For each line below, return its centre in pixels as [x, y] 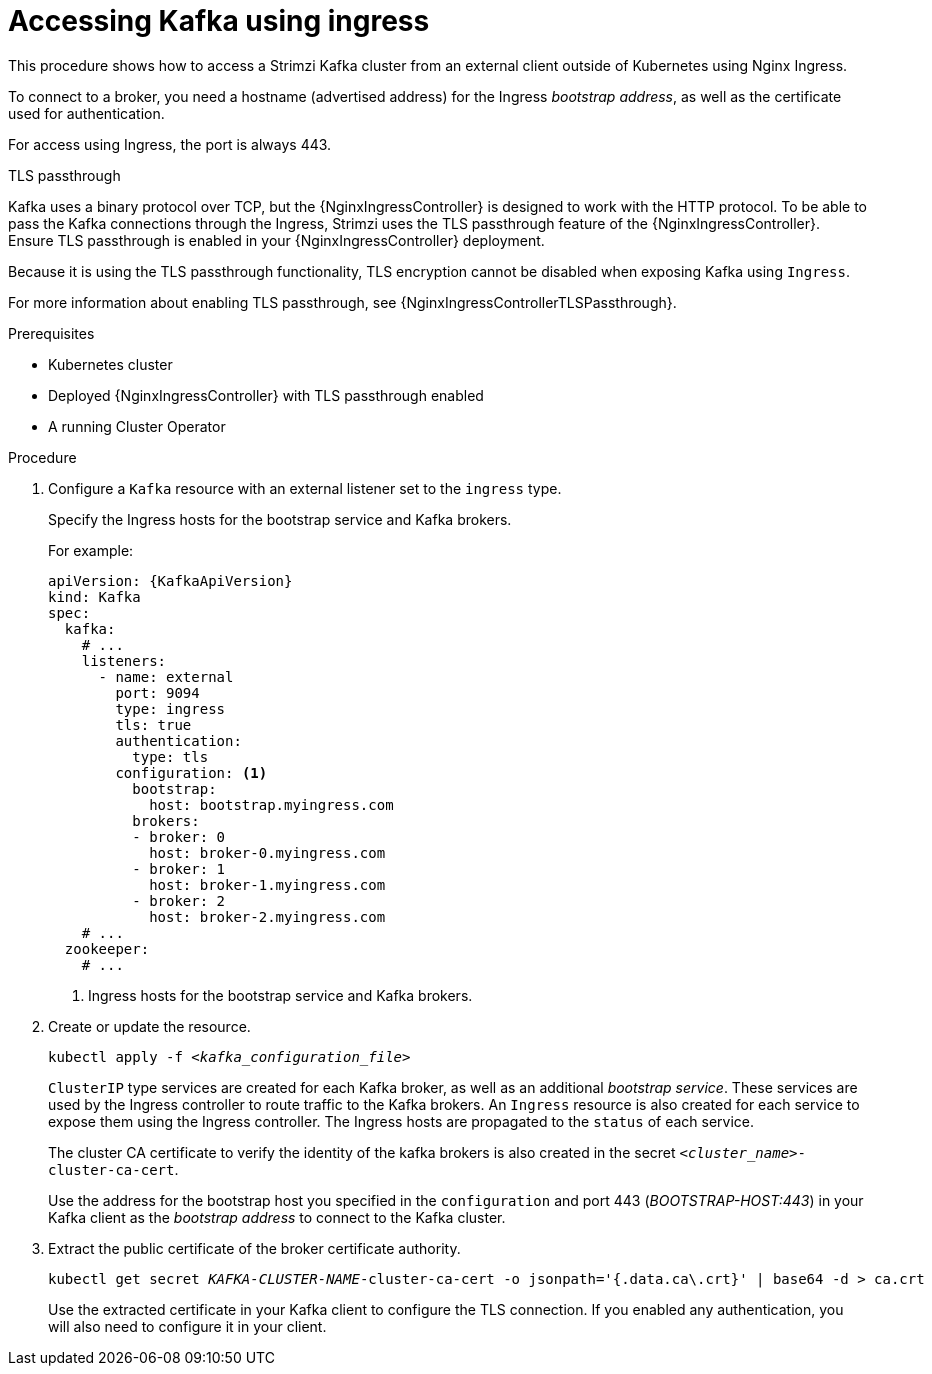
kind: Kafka [94, 596]
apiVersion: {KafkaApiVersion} [170, 580]
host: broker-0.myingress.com [267, 852]
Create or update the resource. [149, 1026]
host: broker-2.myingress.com [267, 916]
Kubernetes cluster [110, 364]
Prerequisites [51, 333]
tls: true [153, 724]
